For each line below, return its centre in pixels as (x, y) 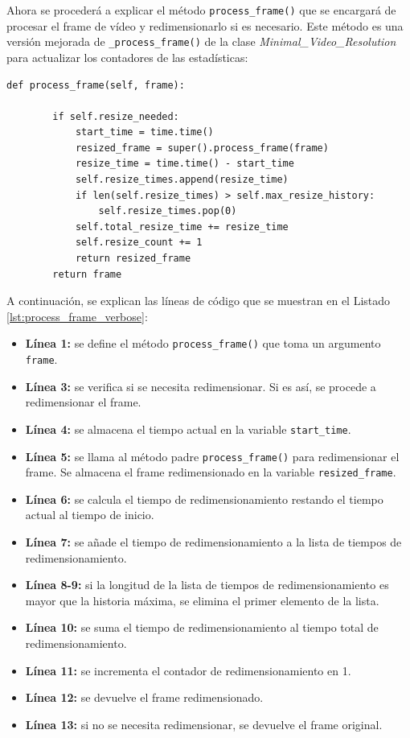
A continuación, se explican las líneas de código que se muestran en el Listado (199, 301)
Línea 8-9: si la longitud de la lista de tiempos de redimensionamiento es (207, 585)
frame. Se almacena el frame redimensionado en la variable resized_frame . (211, 472)
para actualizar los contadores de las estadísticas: (127, 57)
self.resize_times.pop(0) (168, 211)
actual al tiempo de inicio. (90, 515)
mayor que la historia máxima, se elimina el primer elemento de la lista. (202, 600)
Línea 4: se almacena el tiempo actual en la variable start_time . (188, 429)
